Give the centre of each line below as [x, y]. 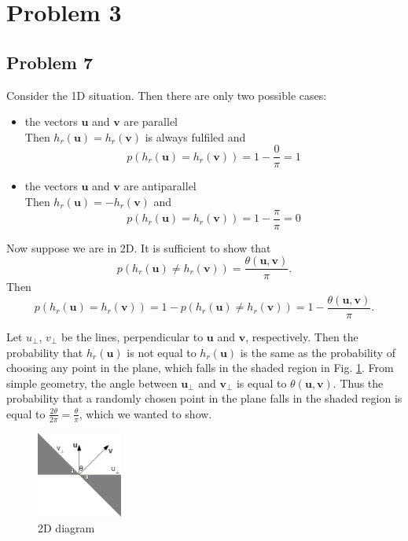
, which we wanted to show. [145, 413]
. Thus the [358, 383]
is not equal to [162, 352]
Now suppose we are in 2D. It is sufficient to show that [139, 247]
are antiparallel [160, 186]
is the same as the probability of [318, 352]
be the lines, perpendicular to [132, 336]
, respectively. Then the [302, 336]
